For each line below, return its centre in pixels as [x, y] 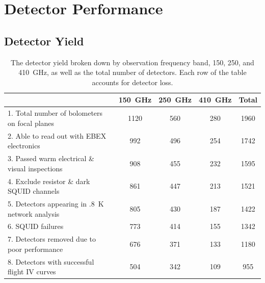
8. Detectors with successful [51, 261]
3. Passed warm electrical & [51, 158]
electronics [24, 146]
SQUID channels [34, 191]
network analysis [34, 213]
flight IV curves [32, 272]
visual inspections [35, 168]
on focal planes [31, 123]
